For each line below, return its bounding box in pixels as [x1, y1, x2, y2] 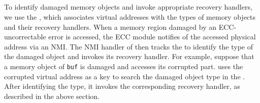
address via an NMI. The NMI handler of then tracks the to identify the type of [4, 41, 253, 51]
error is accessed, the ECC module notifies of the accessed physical [48, 31, 256, 42]
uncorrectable [4, 31, 46, 42]
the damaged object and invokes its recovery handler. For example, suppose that [4, 51, 254, 62]
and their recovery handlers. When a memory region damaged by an [4, 21, 216, 32]
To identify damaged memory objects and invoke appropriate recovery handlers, [4, 2, 252, 12]
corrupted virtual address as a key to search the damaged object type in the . [4, 71, 245, 81]
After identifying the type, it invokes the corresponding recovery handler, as [4, 81, 240, 91]
